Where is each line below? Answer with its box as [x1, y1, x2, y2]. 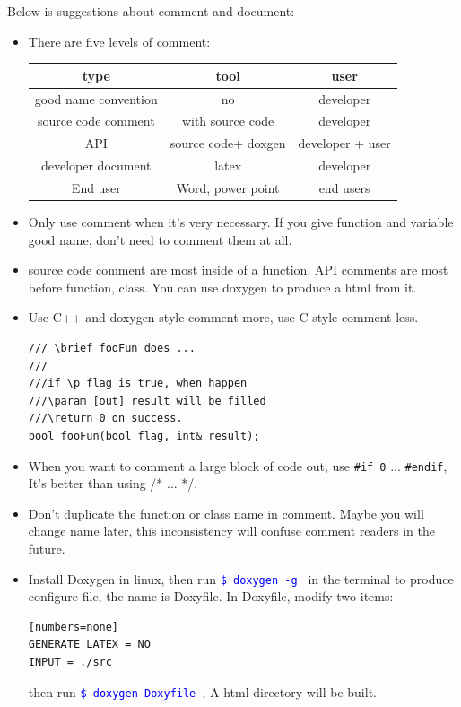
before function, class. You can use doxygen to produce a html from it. [28, 277, 417, 296]
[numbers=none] [28, 620, 119, 633]
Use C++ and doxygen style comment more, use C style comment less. [28, 308, 419, 327]
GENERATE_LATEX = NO [28, 638, 151, 651]
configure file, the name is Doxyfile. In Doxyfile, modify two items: [28, 587, 394, 606]
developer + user [298, 134, 391, 153]
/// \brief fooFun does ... [28, 341, 196, 354]
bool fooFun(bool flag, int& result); [28, 429, 260, 442]
